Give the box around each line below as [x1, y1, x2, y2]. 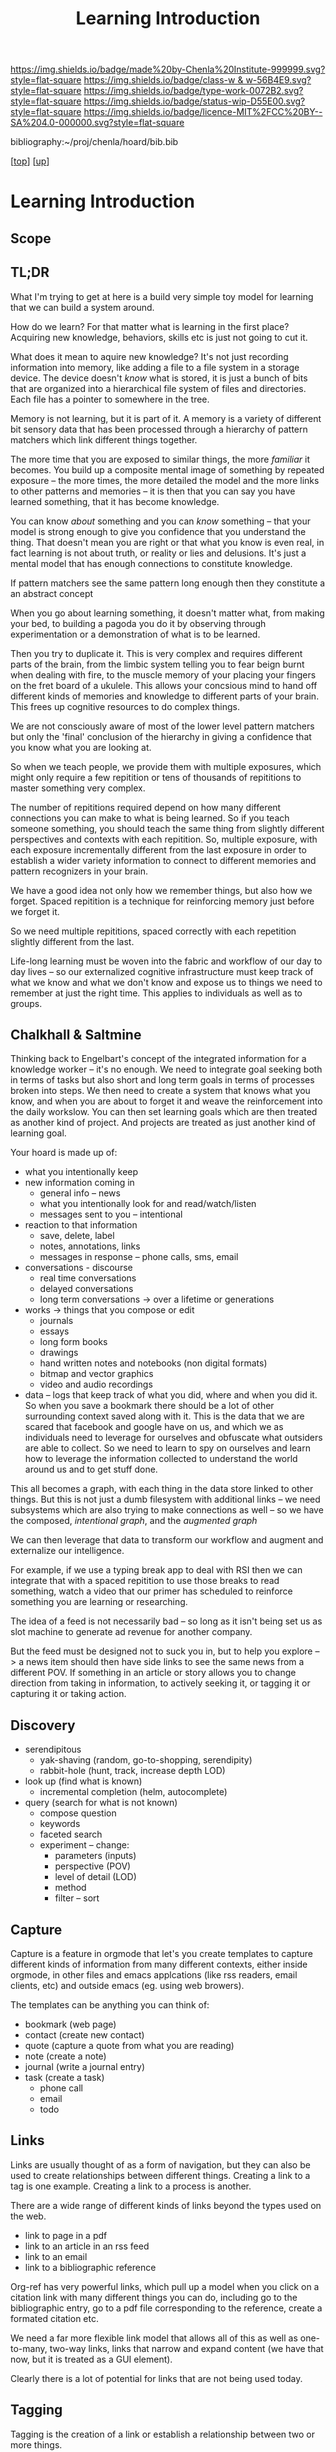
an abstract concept [10, 587, 94, 599]
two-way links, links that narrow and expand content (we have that [49, 2342, 324, 2354]
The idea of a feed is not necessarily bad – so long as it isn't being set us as [10, 1615, 323, 1627]
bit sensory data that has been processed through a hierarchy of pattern [10, 423, 308, 435]
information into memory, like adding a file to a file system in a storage [10, 361, 300, 373]
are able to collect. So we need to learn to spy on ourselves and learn [24, 1442, 311, 1454]
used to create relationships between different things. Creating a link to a [10, 2169, 311, 2181]
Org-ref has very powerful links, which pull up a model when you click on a [10, 2280, 320, 2292]
